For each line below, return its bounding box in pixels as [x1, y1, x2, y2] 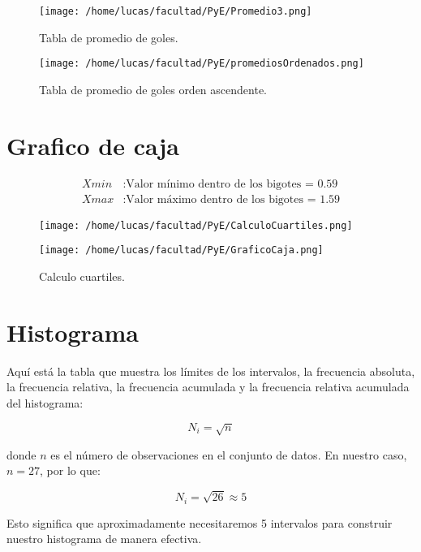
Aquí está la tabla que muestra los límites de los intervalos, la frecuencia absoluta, [6, 362, 415, 379]
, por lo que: [40, 462, 101, 479]
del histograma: [6, 394, 84, 411]
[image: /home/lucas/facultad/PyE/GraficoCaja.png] [39, 244, 324, 257]
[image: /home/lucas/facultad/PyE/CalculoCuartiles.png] [39, 219, 353, 231]
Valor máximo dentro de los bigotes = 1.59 [126, 193, 341, 205]
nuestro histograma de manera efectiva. [6, 530, 202, 547]
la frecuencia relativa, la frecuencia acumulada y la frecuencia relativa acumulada [6, 378, 410, 395]
